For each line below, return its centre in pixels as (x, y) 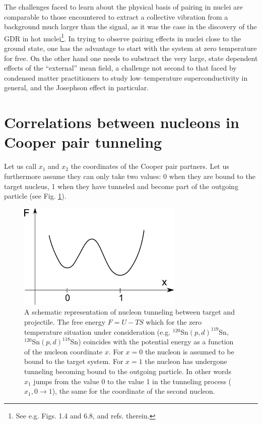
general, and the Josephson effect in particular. (77, 87)
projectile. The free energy (65, 322)
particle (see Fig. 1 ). (35, 196)
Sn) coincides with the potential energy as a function (152, 342)
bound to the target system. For (74, 361)
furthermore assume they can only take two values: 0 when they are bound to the (130, 176)
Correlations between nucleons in (122, 122)
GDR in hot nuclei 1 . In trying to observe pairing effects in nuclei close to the (123, 37)
